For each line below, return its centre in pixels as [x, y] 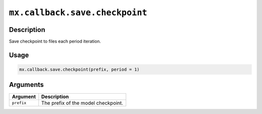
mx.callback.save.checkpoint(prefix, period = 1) [79, 70]
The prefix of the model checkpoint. [82, 103]
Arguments [26, 85]
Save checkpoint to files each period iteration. [55, 42]
